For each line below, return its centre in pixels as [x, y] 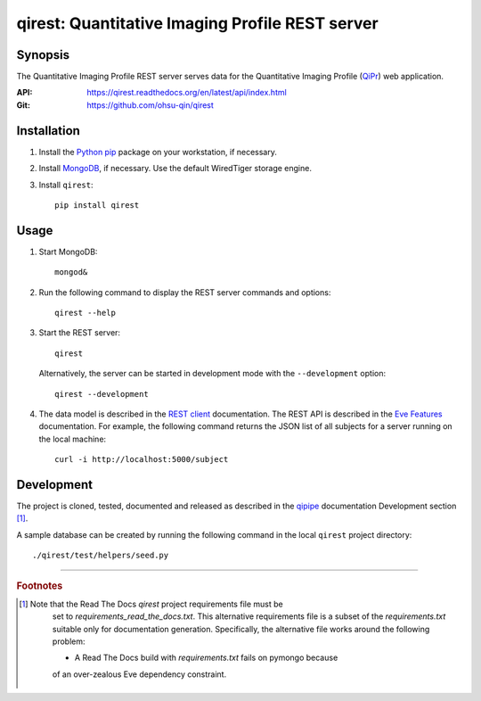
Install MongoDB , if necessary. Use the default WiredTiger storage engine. [175, 169]
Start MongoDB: [68, 252]
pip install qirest [97, 205]
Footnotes [40, 586]
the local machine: [73, 439]
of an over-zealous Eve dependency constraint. [139, 674]
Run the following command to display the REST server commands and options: [185, 292]
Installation [48, 131]
